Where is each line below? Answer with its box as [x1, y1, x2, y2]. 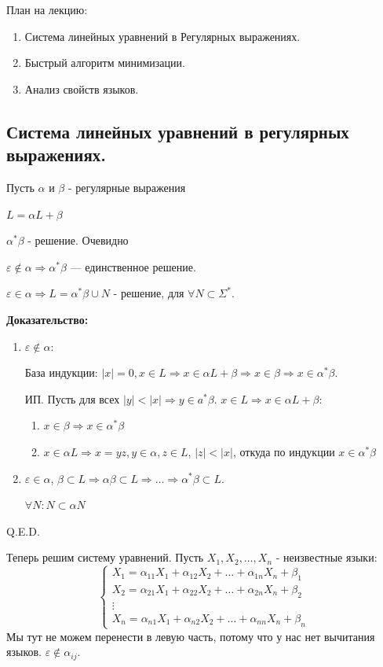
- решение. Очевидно [27, 232, 129, 249]
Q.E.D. [6, 522, 40, 539]
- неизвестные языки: [275, 549, 378, 566]
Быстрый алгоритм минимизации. [24, 54, 185, 71]
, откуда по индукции [232, 443, 335, 459]
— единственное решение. [70, 258, 196, 275]
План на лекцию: [6, 2, 88, 17]
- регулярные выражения [67, 179, 186, 195]
